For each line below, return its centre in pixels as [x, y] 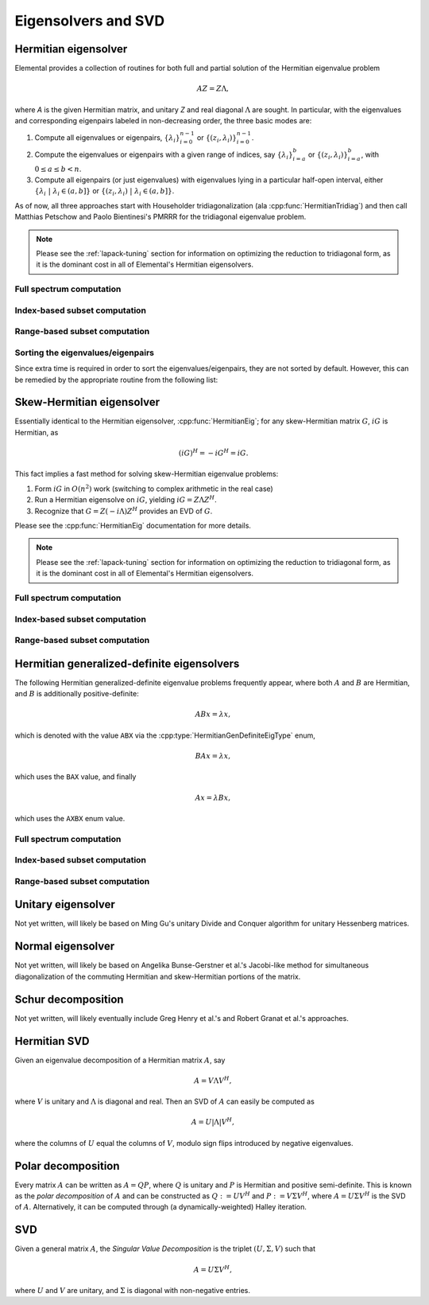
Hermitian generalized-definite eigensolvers [127, 663]
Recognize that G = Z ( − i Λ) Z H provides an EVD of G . [124, 510]
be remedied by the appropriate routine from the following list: [116, 380]
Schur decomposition [69, 999]
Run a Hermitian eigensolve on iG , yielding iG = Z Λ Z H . [126, 499]
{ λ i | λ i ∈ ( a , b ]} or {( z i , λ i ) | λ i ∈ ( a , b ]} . [104, 192]
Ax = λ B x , [213, 797]
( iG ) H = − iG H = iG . [214, 452]
